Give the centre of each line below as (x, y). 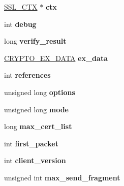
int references (27, 75)
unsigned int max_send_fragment (62, 177)
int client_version (35, 160)
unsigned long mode (36, 109)
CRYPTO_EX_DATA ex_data (56, 58)
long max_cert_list (38, 126)
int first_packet (31, 143)
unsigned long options (40, 92)
